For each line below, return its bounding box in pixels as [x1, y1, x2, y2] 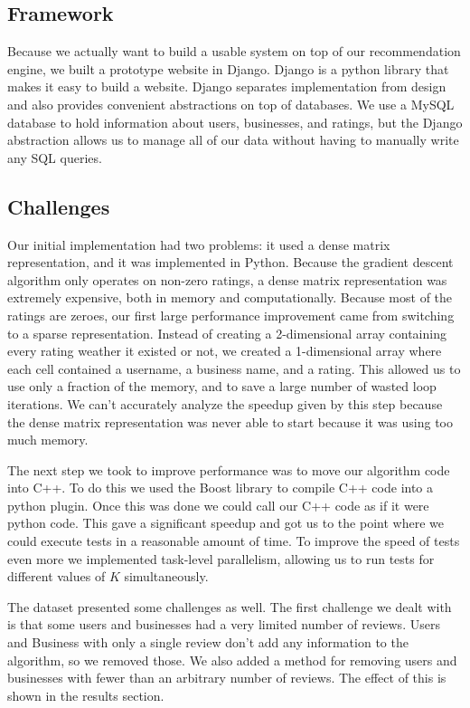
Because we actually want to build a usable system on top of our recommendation [7, 42, 461, 61]
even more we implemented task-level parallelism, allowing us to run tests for [7, 549, 435, 568]
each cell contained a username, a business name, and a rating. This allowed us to [7, 359, 461, 378]
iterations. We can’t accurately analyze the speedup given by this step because [7, 394, 443, 413]
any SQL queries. [7, 148, 102, 167]
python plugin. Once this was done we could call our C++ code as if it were [7, 495, 429, 514]
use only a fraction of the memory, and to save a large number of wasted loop [7, 377, 437, 396]
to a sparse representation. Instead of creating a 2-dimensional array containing [7, 323, 446, 342]
